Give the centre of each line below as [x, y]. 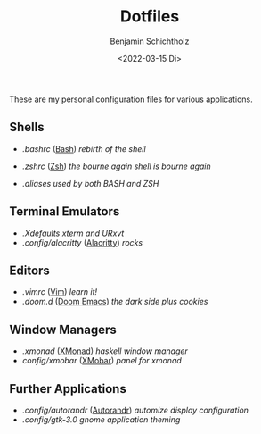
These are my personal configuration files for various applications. [131, 99]
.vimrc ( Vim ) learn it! [60, 292]
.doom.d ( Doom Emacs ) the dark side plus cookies [115, 302]
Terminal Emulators [65, 212]
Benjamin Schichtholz [150, 41]
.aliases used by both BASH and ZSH [90, 183]
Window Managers [63, 329]
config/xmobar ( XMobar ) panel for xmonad [102, 361]
